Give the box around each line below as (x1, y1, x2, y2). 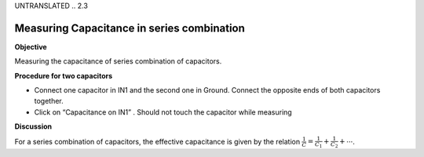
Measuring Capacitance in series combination (14, 21, 245, 35)
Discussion (14, 122, 53, 131)
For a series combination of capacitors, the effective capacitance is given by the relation (14, 137, 301, 146)
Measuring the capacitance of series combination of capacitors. (14, 57, 222, 66)
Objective (14, 42, 47, 51)
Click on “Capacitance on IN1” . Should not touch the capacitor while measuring (34, 107, 292, 117)
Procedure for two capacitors (14, 71, 113, 80)
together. (34, 97, 64, 106)
